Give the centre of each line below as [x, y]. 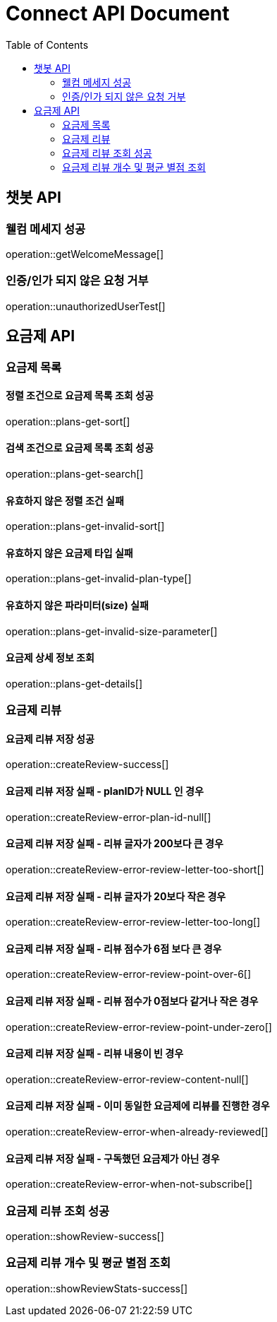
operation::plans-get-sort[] [68, 421]
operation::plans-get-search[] [75, 474]
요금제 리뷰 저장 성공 [50, 738]
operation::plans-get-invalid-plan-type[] [99, 579]
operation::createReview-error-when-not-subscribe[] [129, 1184]
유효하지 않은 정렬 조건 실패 [65, 500]
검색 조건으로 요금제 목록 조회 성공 [80, 448]
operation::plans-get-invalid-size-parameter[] [112, 631]
